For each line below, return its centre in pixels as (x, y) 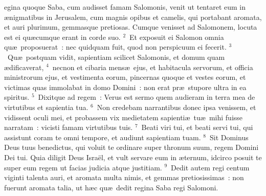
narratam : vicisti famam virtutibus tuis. (69, 127)
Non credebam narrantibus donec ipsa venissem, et (176, 107)
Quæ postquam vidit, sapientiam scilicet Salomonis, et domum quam (116, 57)
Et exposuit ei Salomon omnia (177, 37)
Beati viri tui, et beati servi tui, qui (197, 127)
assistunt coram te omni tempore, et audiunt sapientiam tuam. (103, 137)
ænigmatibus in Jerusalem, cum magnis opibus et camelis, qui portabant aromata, (133, 17)
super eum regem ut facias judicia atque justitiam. (83, 167)
